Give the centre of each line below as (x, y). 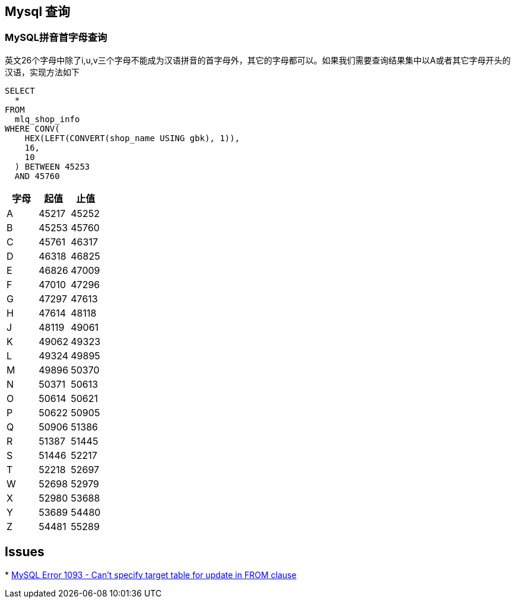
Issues (25, 552)
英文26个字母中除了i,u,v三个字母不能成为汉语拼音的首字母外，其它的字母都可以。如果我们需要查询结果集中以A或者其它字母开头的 (258, 60)
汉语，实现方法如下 (42, 72)
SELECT (20, 90)
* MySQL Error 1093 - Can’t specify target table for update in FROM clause (151, 575)
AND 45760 (37, 176)
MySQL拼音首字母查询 (56, 38)
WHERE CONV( (32, 128)
